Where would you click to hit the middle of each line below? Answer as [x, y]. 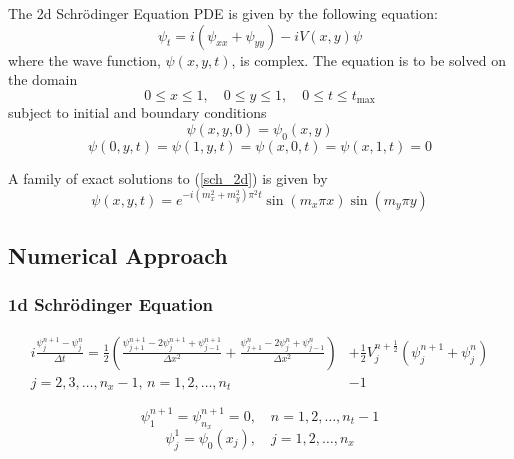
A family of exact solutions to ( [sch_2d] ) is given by [168, 177]
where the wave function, [84, 59]
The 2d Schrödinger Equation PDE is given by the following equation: [223, 13]
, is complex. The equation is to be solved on [368, 59]
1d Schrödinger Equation [111, 304]
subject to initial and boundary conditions [137, 112]
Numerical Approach [118, 255]
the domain [43, 79]
